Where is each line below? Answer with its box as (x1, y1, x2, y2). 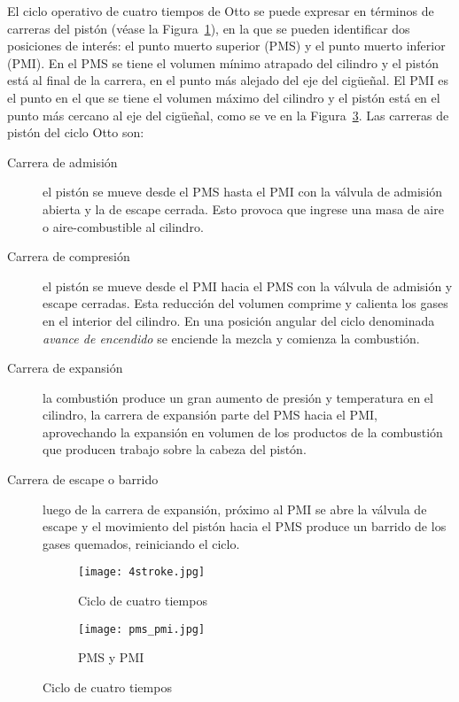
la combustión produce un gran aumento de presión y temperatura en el (43, 388, 433, 406)
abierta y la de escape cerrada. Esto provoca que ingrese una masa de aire (43, 199, 444, 218)
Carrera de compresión (7, 247, 130, 266)
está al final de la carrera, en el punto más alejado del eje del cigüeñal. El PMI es (7, 71, 449, 89)
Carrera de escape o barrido (7, 470, 159, 489)
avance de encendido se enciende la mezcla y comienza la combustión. (43, 328, 420, 347)
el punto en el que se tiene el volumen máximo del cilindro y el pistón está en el (7, 88, 440, 106)
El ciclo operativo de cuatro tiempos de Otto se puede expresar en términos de (7, 2, 434, 19)
